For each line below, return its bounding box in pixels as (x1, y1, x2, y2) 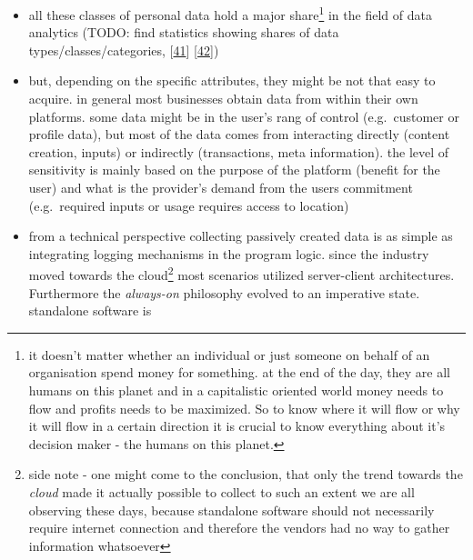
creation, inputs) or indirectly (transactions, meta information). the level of (28, 142, 449, 161)
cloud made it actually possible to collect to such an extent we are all (28, 482, 415, 501)
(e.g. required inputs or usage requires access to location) (28, 195, 349, 215)
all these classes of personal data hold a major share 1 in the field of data (28, 3, 432, 24)
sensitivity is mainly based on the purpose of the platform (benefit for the (28, 160, 440, 179)
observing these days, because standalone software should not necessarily (28, 500, 435, 519)
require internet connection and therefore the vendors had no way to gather (28, 518, 450, 537)
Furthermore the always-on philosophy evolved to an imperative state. (28, 283, 420, 302)
